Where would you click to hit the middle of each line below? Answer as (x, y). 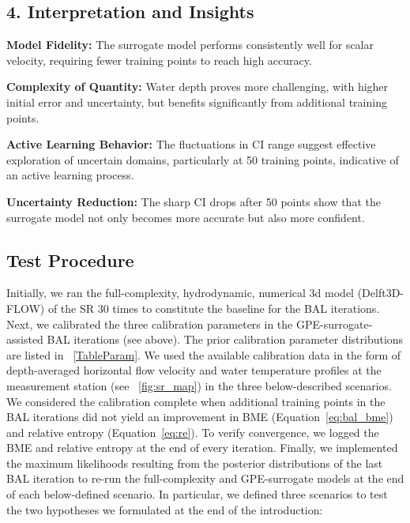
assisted (25, 339)
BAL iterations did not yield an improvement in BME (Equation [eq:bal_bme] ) (200, 417)
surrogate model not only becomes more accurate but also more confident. (186, 217)
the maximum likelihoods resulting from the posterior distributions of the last (195, 463)
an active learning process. (70, 175)
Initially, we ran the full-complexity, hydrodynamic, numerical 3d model (181, 293)
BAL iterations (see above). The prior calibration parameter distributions (225, 339)
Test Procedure (70, 260)
